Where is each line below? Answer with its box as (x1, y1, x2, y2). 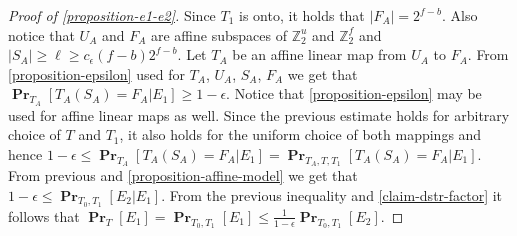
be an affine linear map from (232, 44, 407, 65)
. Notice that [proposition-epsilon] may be (226, 83, 482, 104)
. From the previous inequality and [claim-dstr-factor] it (161, 184, 503, 205)
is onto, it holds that (239, 5, 365, 25)
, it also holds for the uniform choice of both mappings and (119, 124, 482, 145)
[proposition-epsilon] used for (8, 63, 185, 84)
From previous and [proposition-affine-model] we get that (8, 164, 358, 185)
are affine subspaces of (150, 24, 287, 45)
